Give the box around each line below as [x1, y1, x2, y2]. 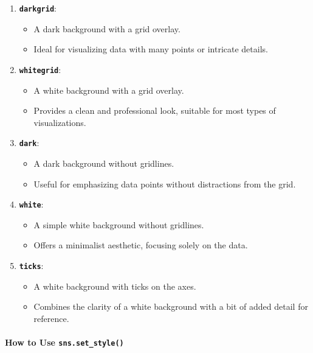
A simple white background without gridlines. [33, 218, 204, 231]
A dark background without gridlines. [33, 156, 174, 169]
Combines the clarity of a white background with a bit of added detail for [33, 300, 308, 313]
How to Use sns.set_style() [5, 336, 124, 348]
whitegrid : [19, 63, 61, 75]
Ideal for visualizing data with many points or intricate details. [33, 43, 268, 55]
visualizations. [33, 116, 86, 128]
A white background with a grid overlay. [33, 83, 184, 96]
